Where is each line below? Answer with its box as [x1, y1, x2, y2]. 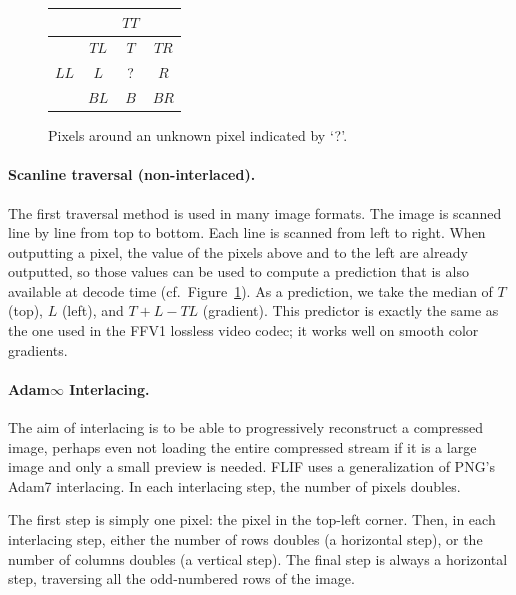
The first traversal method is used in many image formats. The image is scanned [8, 202, 502, 223]
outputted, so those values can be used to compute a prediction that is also [8, 261, 469, 282]
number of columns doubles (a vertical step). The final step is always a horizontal [8, 548, 508, 569]
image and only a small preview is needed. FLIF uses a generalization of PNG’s [8, 456, 496, 477]
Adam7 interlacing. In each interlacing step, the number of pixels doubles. [8, 475, 461, 496]
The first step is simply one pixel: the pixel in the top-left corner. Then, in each [8, 509, 496, 530]
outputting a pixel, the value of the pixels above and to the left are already [8, 241, 468, 262]
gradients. [8, 339, 68, 360]
